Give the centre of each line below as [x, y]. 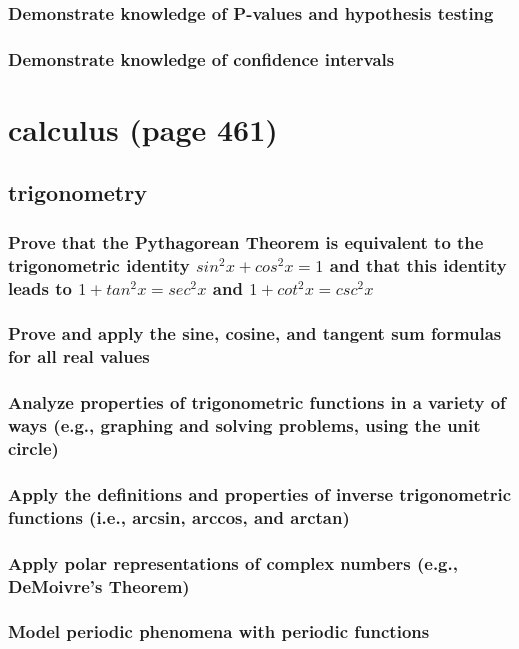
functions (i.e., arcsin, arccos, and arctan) [179, 516]
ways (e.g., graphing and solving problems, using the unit [244, 425]
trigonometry [77, 192]
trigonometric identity [99, 264]
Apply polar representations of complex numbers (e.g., [233, 562]
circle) [33, 448]
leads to [40, 287]
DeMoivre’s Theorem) [99, 585]
